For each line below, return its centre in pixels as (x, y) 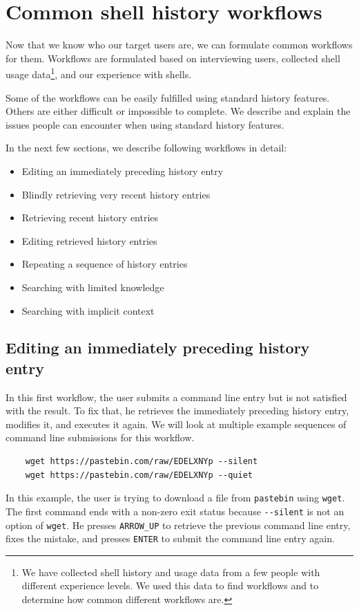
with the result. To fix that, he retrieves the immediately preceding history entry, (177, 410)
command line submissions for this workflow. (100, 437)
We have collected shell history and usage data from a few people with (171, 572)
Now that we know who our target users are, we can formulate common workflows (179, 45)
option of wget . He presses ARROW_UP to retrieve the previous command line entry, (178, 525)
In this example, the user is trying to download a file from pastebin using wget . (175, 498)
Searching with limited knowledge (93, 287)
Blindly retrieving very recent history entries (116, 194)
